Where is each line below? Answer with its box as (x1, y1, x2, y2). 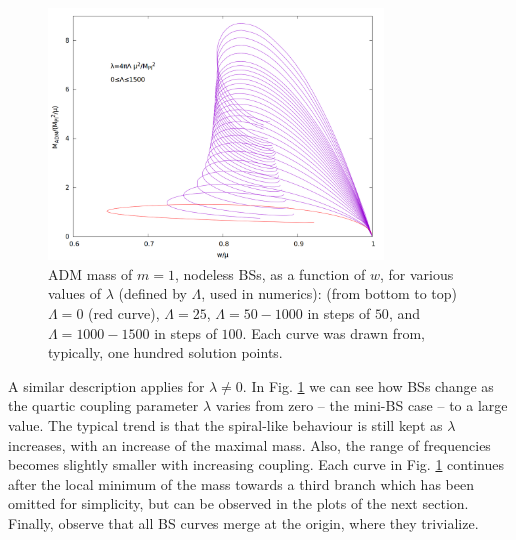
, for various (379, 263, 454, 284)
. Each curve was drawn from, (242, 322, 425, 343)
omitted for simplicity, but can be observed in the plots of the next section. (8, 493, 469, 514)
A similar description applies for (8, 375, 205, 396)
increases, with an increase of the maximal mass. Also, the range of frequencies (8, 434, 491, 455)
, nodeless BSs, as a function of (174, 263, 366, 284)
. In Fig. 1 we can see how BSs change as (242, 375, 494, 396)
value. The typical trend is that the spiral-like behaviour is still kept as (8, 415, 443, 436)
